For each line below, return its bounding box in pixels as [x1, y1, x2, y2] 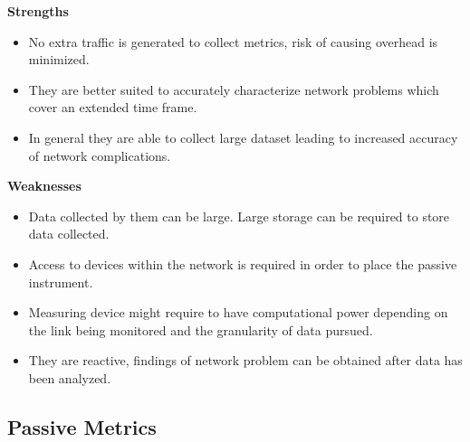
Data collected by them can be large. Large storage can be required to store [28, 206, 450, 225]
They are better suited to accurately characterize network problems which [28, 80, 439, 99]
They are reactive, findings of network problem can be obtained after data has [28, 351, 463, 370]
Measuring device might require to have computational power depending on [28, 303, 448, 322]
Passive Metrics [7, 412, 157, 440]
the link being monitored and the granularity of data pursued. [28, 320, 373, 339]
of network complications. [28, 146, 171, 165]
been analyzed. [28, 368, 111, 387]
